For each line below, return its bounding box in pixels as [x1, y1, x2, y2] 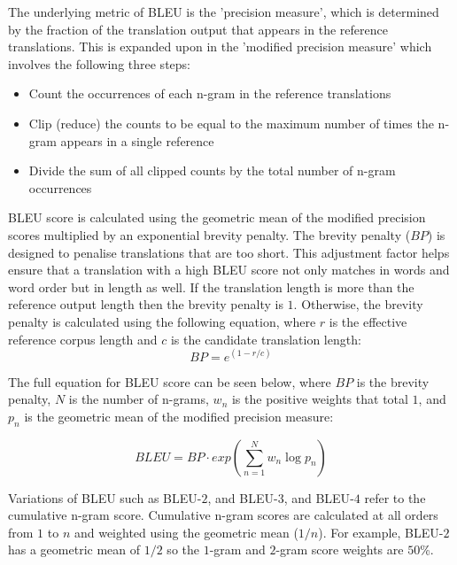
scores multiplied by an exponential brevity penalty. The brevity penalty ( [8, 225, 411, 244]
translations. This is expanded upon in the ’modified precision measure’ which [8, 37, 432, 56]
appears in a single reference [60, 131, 214, 150]
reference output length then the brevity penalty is [8, 295, 283, 313]
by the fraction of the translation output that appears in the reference [8, 19, 388, 38]
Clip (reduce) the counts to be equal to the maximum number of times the [28, 113, 434, 132]
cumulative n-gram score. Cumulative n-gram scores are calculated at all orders [8, 506, 438, 524]
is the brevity [356, 372, 430, 391]
